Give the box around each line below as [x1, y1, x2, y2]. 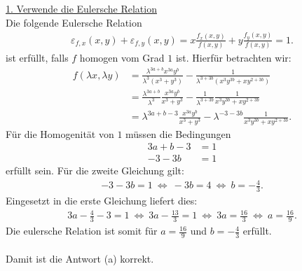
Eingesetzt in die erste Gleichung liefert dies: [6, 193, 198, 208]
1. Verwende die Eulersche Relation [6, 1, 157, 15]
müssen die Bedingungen [125, 126, 231, 141]
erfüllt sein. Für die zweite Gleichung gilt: [6, 163, 184, 178]
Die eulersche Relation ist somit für [6, 223, 158, 238]
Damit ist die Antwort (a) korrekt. [6, 251, 154, 265]
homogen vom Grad [79, 50, 165, 65]
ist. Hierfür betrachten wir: [175, 50, 291, 65]
